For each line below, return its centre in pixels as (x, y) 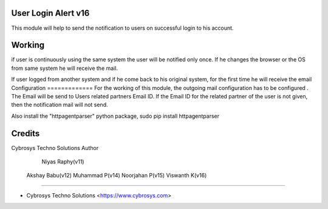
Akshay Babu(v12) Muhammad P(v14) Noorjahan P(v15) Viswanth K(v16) (117, 176)
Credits (26, 133)
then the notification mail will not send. (60, 105)
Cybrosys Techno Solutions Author (55, 148)
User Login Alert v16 (50, 13)
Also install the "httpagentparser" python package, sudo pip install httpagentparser (115, 116)
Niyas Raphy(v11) (63, 162)
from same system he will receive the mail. (65, 68)
